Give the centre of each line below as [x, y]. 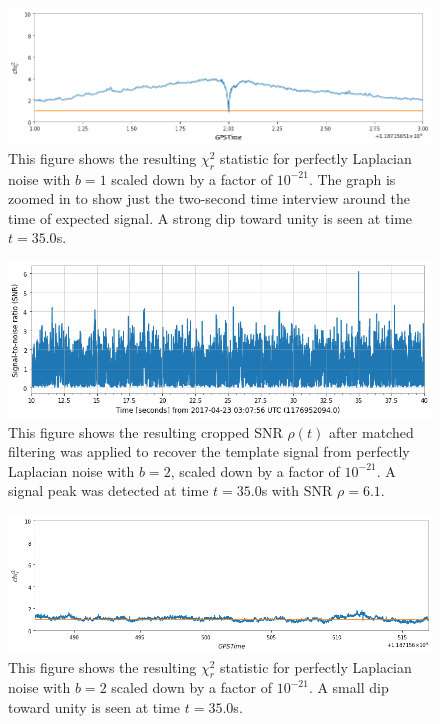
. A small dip [348, 687]
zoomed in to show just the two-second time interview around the [209, 198]
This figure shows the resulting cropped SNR [145, 431]
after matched [371, 431]
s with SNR [297, 490]
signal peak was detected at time [108, 490]
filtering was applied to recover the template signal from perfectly [209, 451]
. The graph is [352, 178]
